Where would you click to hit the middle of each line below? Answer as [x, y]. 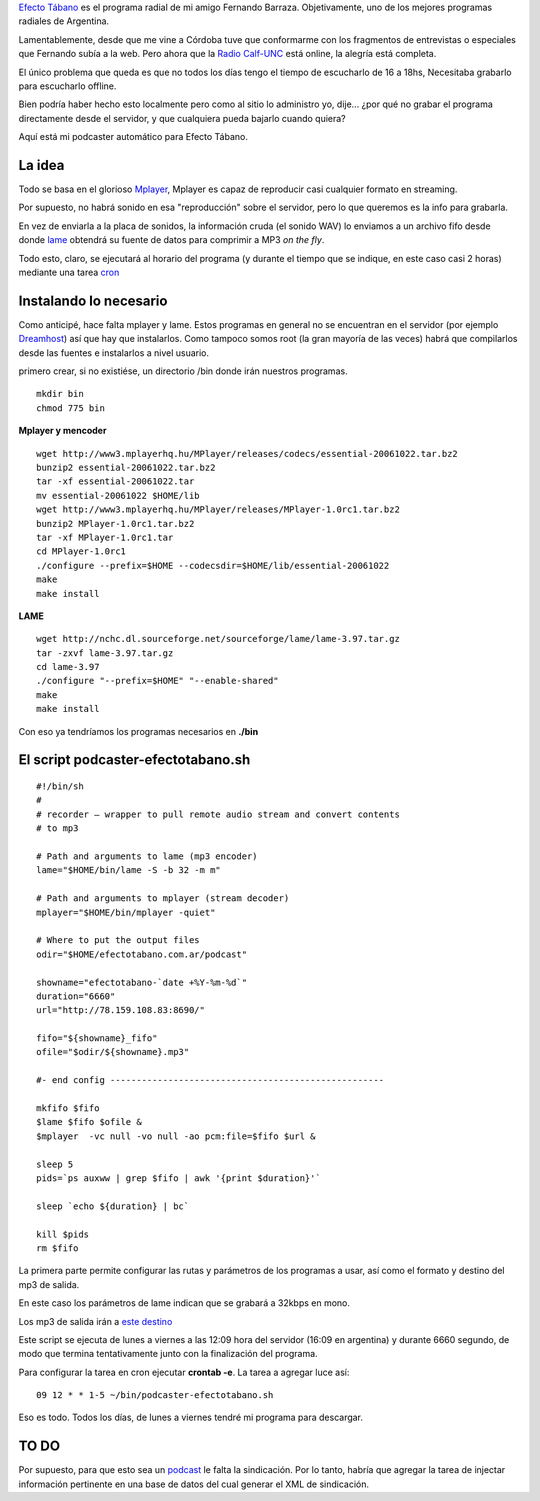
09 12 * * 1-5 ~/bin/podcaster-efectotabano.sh [155, 1395]
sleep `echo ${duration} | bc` [113, 1206]
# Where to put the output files [118, 940]
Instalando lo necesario [93, 300]
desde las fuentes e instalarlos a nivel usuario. [114, 352]
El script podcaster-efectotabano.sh [134, 760]
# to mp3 [57, 828]
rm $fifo [57, 1248]
